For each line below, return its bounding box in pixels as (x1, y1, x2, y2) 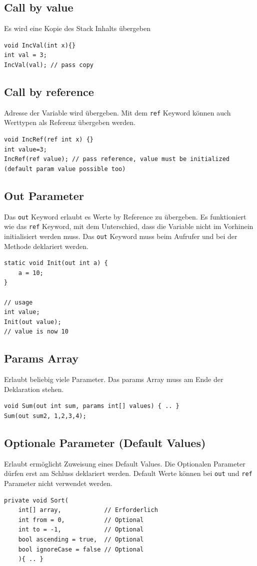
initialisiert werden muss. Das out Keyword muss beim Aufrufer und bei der (4, 230, 237, 241)
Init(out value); (4, 318, 61, 325)
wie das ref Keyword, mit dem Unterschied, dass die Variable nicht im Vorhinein (4, 221, 253, 231)
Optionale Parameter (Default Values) (4, 434, 206, 450)
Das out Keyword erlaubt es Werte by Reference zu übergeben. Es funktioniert (4, 211, 246, 221)
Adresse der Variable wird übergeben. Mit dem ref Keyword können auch (4, 107, 231, 117)
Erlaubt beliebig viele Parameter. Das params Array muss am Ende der (4, 374, 223, 384)
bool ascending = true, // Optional (18, 535, 144, 543)
